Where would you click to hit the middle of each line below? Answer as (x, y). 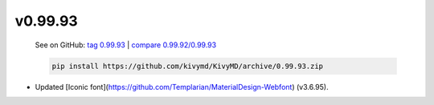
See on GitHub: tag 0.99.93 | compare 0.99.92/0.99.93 (126, 45)
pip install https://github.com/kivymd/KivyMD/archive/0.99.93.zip (188, 66)
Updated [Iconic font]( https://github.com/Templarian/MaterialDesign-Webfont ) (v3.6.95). (182, 87)
